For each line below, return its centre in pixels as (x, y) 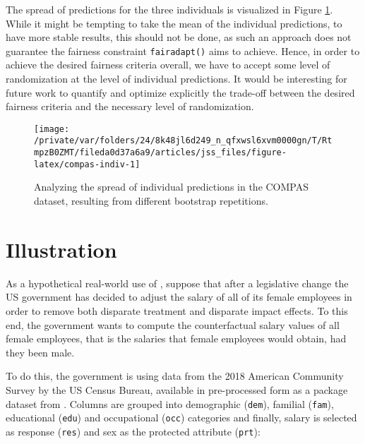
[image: (52, 129)
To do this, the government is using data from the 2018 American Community (175, 376)
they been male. (40, 352)
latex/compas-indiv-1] (87, 164)
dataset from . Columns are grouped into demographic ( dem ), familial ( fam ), (170, 403)
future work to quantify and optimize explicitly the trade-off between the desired (180, 92)
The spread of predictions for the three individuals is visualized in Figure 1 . (169, 9)
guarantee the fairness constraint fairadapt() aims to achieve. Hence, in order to (183, 50)
